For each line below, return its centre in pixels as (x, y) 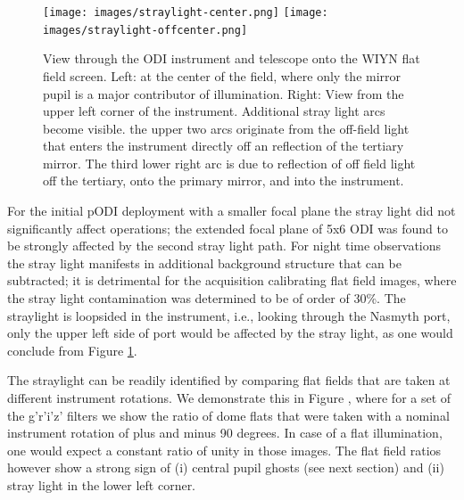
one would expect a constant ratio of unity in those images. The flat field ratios (224, 450)
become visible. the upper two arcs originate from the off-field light (226, 128)
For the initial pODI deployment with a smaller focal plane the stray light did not (232, 211)
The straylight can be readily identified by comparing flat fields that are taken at (229, 380)
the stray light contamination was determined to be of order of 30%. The (207, 298)
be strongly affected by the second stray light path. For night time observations (224, 246)
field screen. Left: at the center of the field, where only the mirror (222, 75)
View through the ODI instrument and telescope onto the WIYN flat (232, 58)
